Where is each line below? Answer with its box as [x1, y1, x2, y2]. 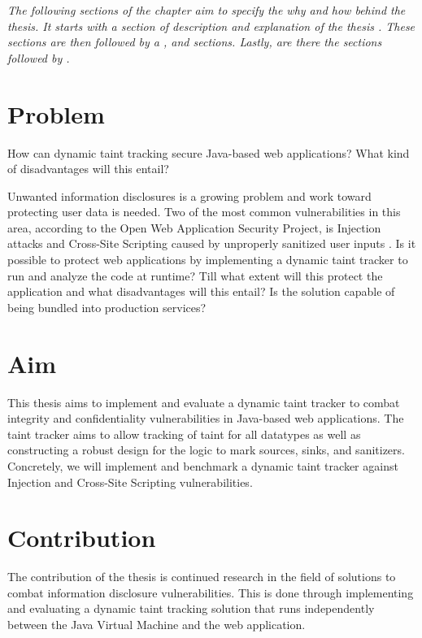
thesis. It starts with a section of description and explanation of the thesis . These [7, 17, 415, 34]
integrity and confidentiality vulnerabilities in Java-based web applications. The [7, 410, 404, 427]
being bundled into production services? [7, 298, 207, 315]
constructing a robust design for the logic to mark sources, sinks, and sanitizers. [7, 441, 405, 458]
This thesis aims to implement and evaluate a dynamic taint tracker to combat [7, 393, 400, 410]
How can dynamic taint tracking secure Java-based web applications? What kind [7, 144, 410, 161]
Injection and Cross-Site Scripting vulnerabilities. [7, 473, 253, 490]
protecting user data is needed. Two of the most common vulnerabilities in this [7, 203, 401, 220]
